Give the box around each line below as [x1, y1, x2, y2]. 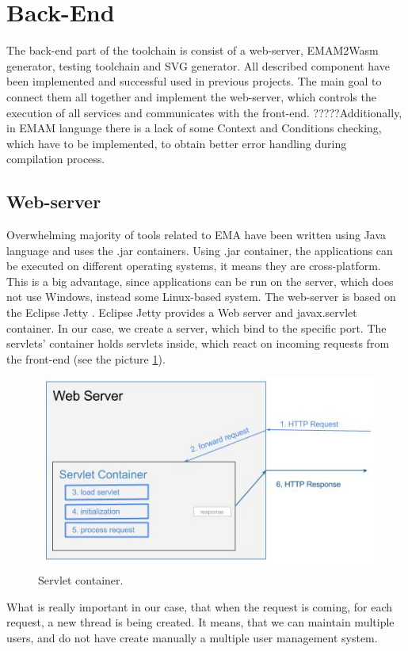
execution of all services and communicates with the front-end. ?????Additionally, [6, 104, 402, 120]
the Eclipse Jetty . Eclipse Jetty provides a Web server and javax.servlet [6, 304, 357, 321]
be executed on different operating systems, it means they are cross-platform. [6, 257, 381, 274]
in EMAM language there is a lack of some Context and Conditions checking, [6, 120, 382, 136]
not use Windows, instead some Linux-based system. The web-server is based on [6, 288, 396, 305]
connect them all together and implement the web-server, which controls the [6, 88, 376, 105]
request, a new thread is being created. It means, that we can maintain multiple [6, 614, 395, 630]
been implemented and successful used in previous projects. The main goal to [6, 73, 382, 89]
